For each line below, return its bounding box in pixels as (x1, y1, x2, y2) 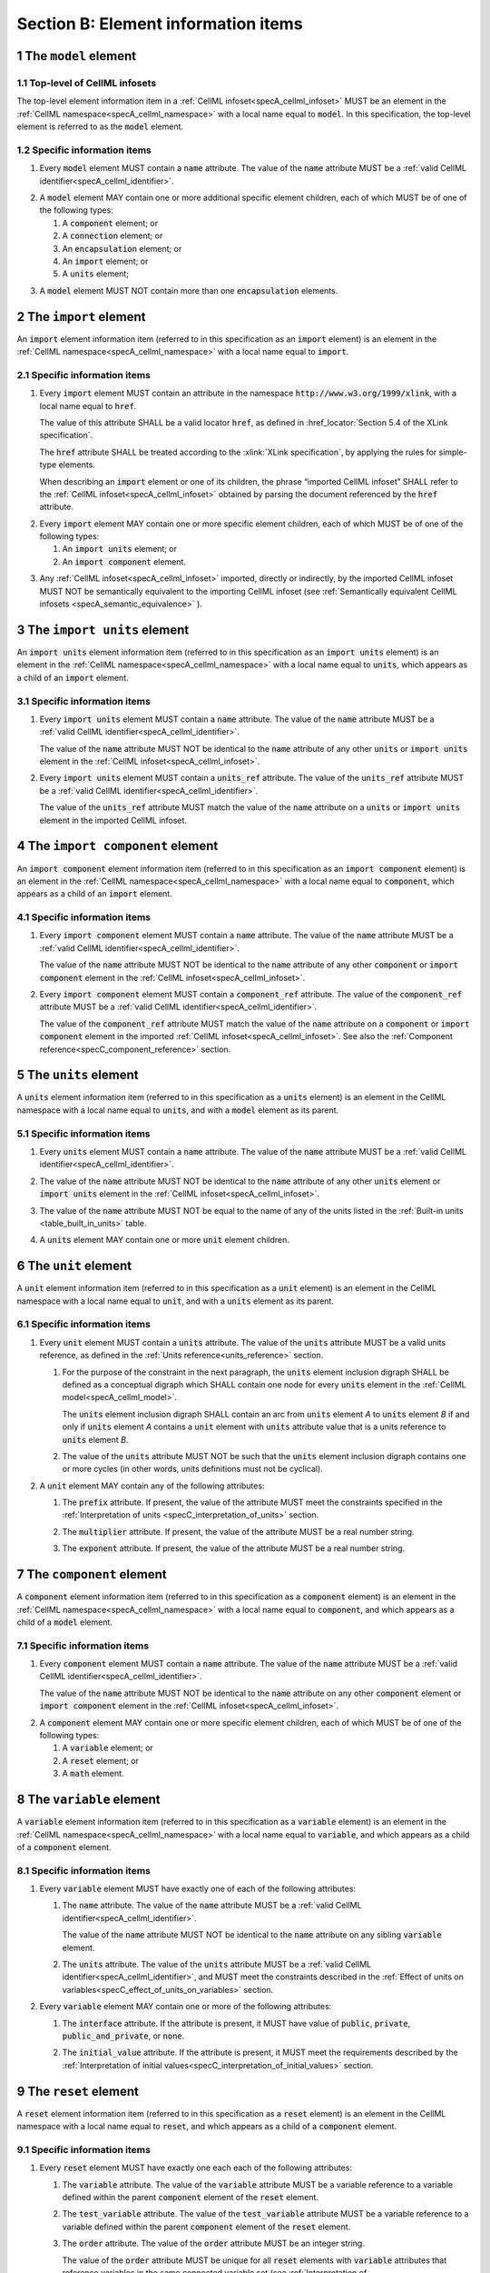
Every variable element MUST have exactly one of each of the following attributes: (39, 1883, 357, 1895)
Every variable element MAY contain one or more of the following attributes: (39, 2001, 332, 2012)
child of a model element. (16, 1617, 113, 1627)
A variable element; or (62, 1742, 153, 1754)
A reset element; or (62, 1755, 140, 1766)
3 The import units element (16, 622, 190, 637)
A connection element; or (62, 230, 163, 241)
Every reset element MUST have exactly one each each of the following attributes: (39, 2162, 353, 2173)
